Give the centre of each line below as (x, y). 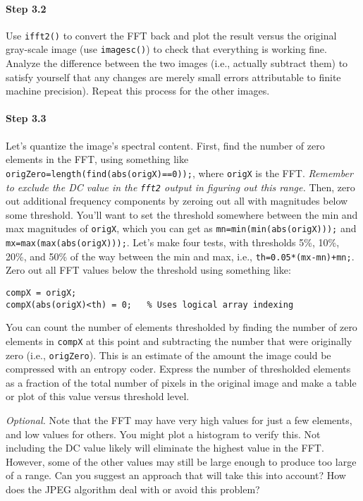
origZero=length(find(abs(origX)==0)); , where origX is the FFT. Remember (179, 173)
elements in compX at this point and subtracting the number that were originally (179, 340)
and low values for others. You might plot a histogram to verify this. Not (163, 434)
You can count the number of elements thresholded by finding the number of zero (181, 327)
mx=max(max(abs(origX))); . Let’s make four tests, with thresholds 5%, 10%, (173, 242)
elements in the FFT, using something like (97, 159)
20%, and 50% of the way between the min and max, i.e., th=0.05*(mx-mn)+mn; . (180, 256)
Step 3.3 (26, 118)
